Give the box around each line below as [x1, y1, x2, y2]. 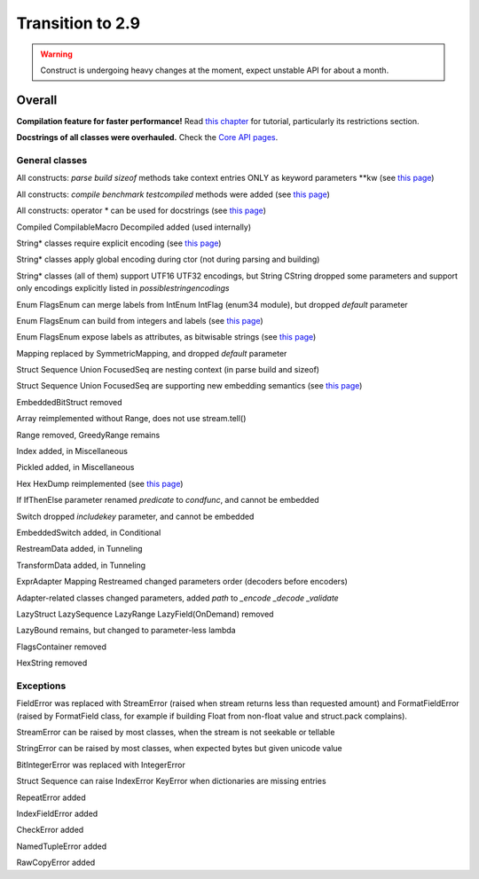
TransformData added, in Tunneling [16, 560, 146, 570]
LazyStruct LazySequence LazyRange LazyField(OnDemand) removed [16, 608, 274, 619]
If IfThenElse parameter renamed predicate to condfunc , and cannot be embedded [16, 495, 319, 506]
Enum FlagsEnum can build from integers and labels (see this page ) [16, 315, 263, 326]
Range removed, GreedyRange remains [16, 429, 161, 440]
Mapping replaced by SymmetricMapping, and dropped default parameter [16, 348, 287, 358]
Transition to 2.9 [16, 13, 141, 33]
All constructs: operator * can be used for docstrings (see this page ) [16, 205, 266, 216]
